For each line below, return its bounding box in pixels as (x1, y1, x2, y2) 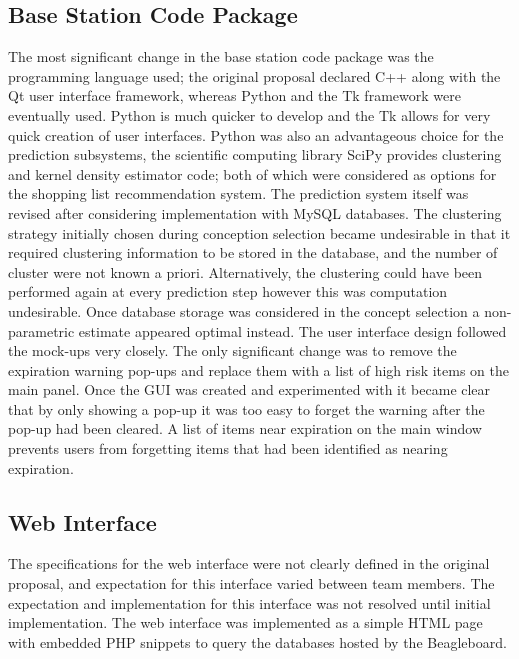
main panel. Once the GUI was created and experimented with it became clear (8, 379, 491, 400)
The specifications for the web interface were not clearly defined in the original (8, 553, 490, 574)
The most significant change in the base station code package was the (8, 46, 434, 67)
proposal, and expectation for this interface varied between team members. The (8, 573, 495, 594)
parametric (8, 320, 75, 341)
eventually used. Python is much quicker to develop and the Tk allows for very (8, 104, 491, 125)
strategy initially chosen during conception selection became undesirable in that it (8, 222, 511, 243)
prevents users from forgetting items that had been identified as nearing (8, 438, 448, 459)
